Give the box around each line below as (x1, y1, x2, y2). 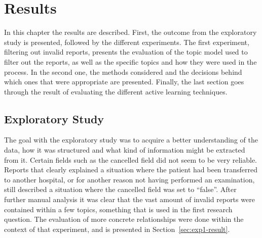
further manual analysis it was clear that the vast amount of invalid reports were (4, 194, 255, 205)
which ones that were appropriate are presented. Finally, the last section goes (4, 76, 244, 87)
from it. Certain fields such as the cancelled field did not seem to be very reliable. (4, 154, 257, 165)
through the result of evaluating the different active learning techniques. (4, 86, 228, 97)
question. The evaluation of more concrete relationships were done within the (4, 214, 244, 224)
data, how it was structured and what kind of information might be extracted (4, 145, 245, 155)
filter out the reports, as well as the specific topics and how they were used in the (4, 56, 257, 67)
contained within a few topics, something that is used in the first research (4, 204, 233, 214)
